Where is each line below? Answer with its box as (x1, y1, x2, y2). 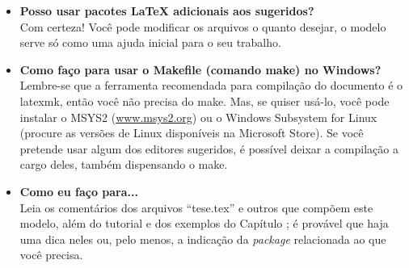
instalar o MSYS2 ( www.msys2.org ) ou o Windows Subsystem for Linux (19, 108, 377, 125)
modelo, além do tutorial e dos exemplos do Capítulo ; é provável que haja (19, 215, 389, 232)
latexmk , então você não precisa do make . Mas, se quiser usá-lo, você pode (19, 92, 390, 109)
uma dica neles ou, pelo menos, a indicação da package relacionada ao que (19, 230, 386, 247)
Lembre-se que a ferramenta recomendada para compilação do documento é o (19, 77, 403, 94)
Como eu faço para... (19, 182, 138, 199)
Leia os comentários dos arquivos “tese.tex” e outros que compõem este (19, 199, 373, 216)
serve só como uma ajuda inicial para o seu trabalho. (19, 34, 281, 51)
